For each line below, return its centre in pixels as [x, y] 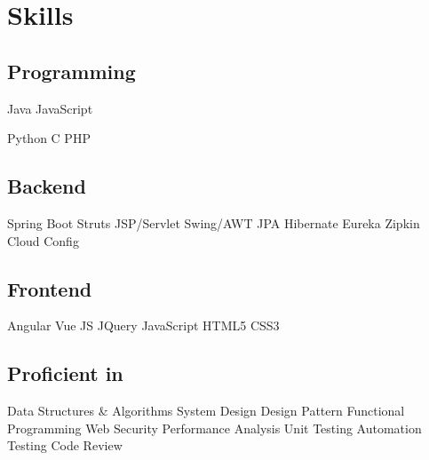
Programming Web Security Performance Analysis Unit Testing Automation [214, 428]
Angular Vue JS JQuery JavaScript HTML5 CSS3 [143, 325]
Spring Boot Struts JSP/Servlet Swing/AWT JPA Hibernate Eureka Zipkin [214, 222]
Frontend [50, 288]
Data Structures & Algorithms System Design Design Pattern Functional [206, 411]
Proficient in [65, 373]
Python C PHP [49, 138]
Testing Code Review [65, 445]
